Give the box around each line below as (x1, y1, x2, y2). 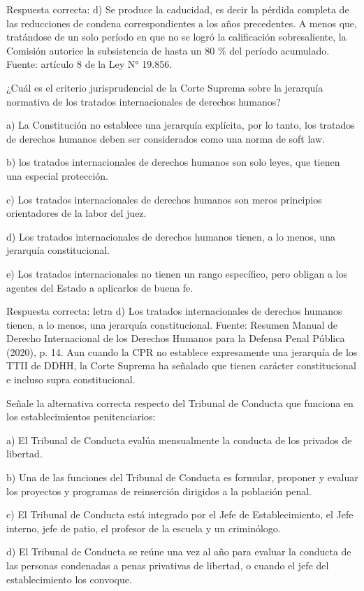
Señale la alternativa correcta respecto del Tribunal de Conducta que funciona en (6, 395, 354, 410)
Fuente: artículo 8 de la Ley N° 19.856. (6, 57, 173, 71)
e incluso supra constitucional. (6, 372, 136, 387)
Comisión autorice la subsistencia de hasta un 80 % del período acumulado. (6, 43, 330, 57)
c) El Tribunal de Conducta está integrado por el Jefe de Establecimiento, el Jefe (6, 507, 354, 522)
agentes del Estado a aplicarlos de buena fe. (6, 280, 194, 294)
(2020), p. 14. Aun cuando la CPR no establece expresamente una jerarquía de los (6, 344, 358, 359)
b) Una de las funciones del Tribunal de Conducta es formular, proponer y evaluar (6, 470, 358, 485)
